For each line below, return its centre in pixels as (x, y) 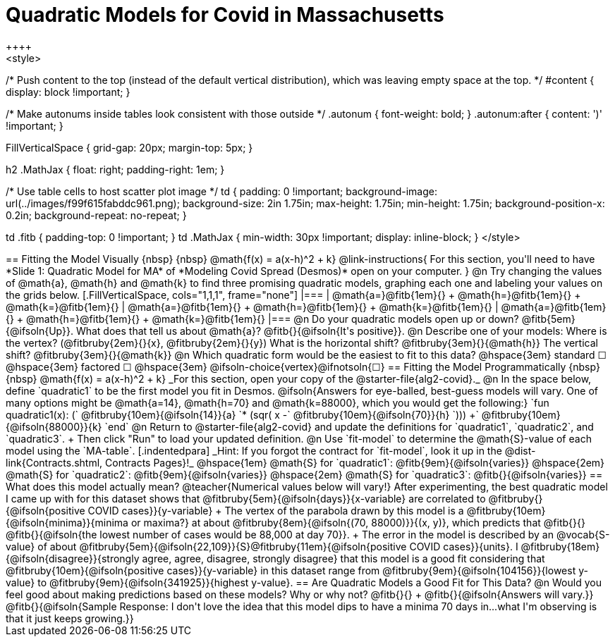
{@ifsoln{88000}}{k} (54, 426)
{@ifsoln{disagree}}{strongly (73, 558)
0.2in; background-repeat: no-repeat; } (96, 215)
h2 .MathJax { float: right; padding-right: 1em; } (115, 169)
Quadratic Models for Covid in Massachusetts (225, 15)
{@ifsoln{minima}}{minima (67, 522)
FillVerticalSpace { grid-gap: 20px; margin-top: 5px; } (129, 147)
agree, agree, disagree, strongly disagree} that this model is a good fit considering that (343, 558)
